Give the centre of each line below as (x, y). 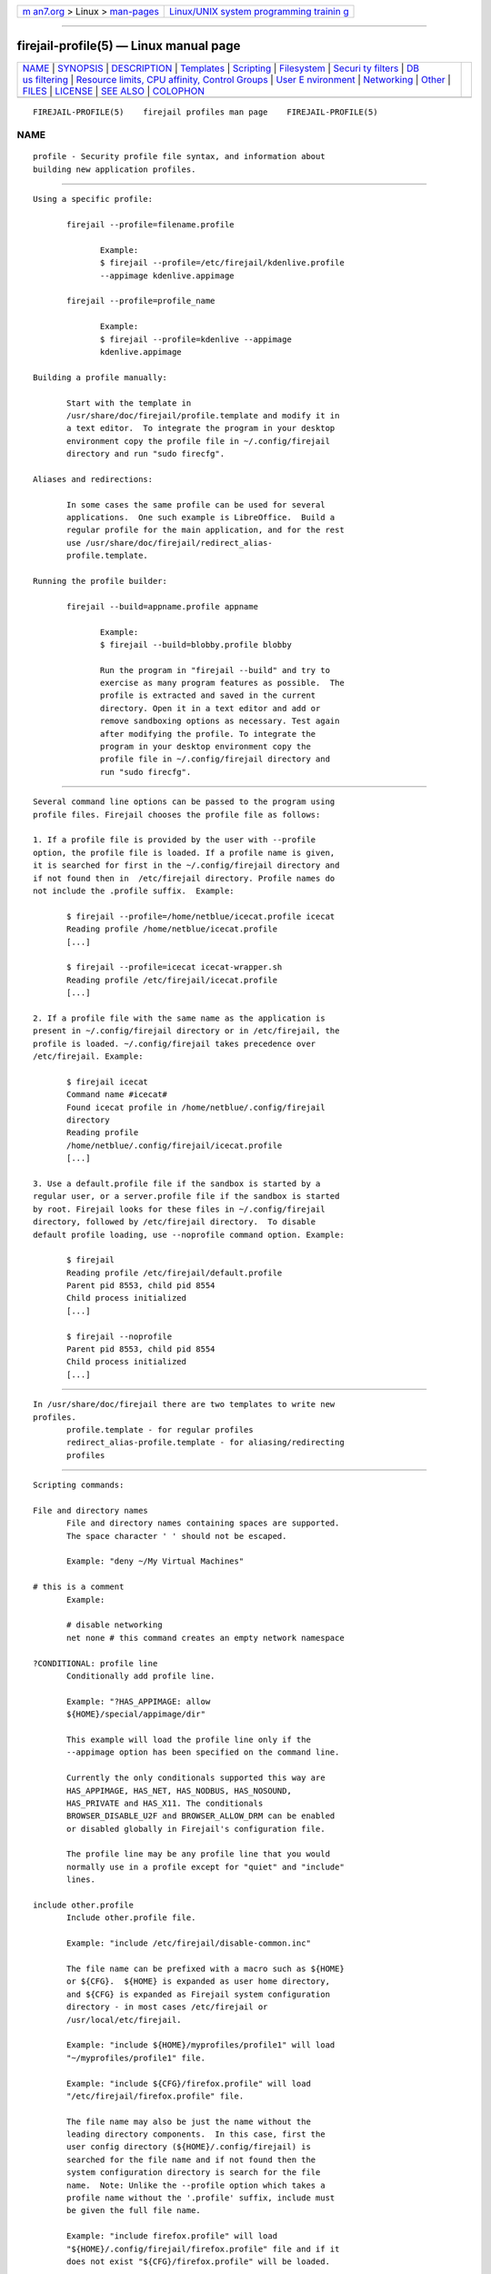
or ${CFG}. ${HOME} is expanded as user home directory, (199, 1982)
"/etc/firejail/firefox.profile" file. (155, 2096)
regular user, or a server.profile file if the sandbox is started (186, 1197)
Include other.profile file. (131, 1918)
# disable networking (115, 1625)
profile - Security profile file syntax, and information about (180, 156)
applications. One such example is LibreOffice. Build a (201, 518)
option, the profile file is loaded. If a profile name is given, (184, 852)
